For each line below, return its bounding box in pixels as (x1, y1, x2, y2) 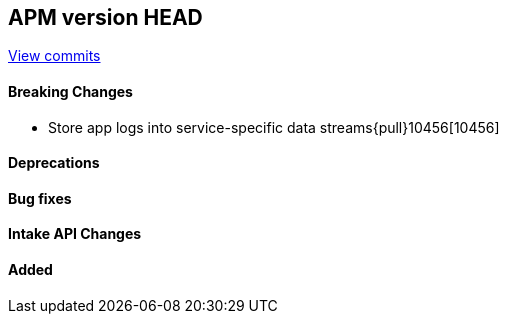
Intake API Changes (8, 225, 142, 243)
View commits (8, 47, 101, 65)
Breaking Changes (8, 83, 133, 101)
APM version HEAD (8, 5, 203, 30)
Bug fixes (8, 189, 72, 207)
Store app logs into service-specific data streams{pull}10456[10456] (48, 118, 500, 136)
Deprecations (8, 154, 100, 172)
